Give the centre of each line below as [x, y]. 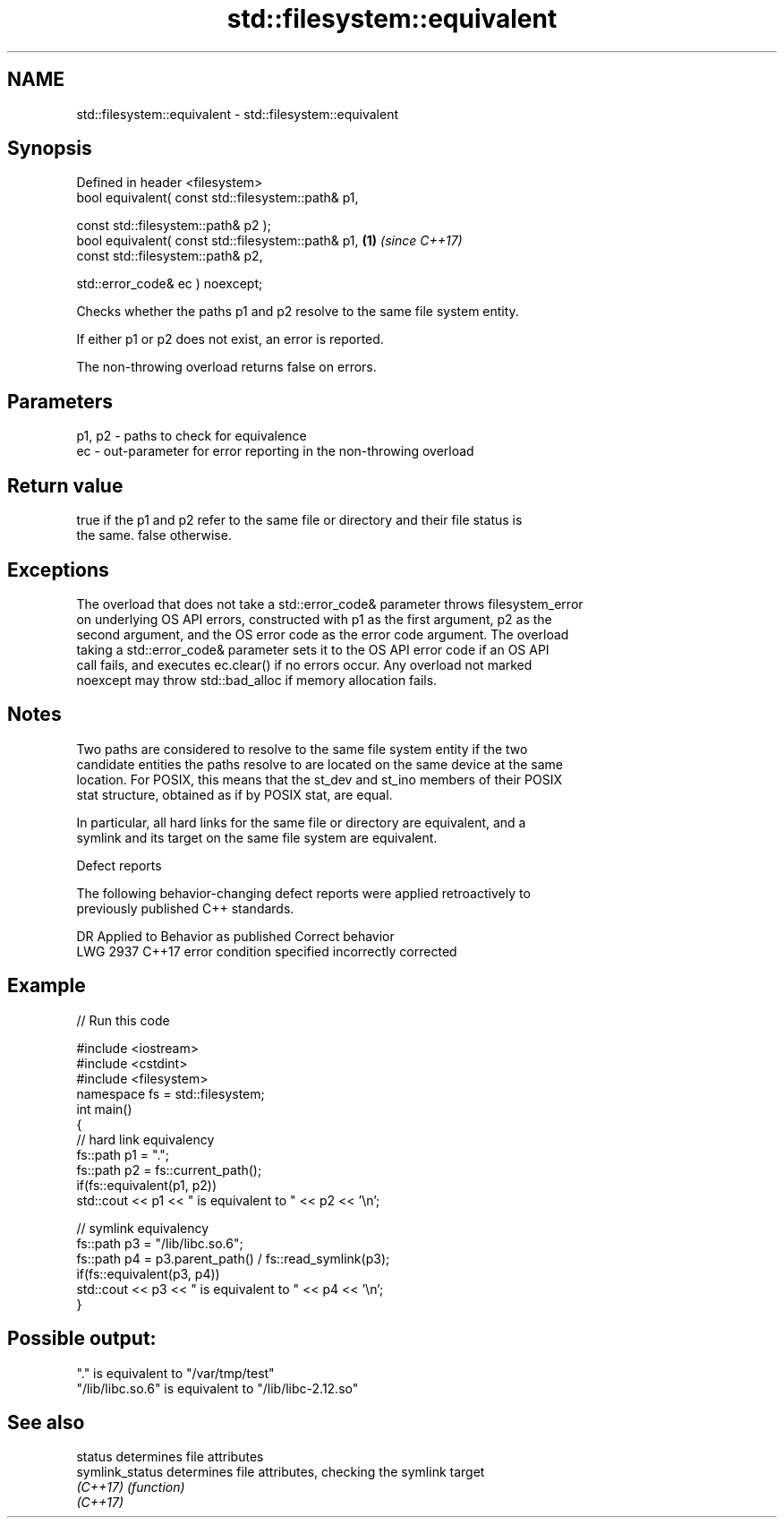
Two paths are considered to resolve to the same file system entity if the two [302, 749]
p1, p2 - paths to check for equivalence [192, 436]
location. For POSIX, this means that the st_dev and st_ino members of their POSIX [319, 779]
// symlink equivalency [143, 1228]
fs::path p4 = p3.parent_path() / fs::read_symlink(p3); [233, 1258]
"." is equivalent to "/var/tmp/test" [175, 1373]
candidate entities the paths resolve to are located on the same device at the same [320, 764]
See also [46, 1422]
